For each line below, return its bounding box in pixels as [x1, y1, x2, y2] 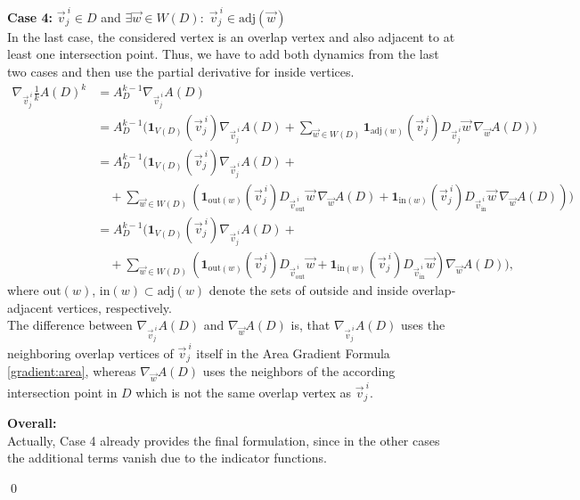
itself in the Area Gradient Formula [196, 343, 390, 362]
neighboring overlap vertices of [7, 343, 174, 362]
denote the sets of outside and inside [208, 281, 408, 299]
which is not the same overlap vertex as [135, 382, 352, 401]
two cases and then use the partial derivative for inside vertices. [7, 61, 355, 80]
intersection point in [7, 382, 118, 401]
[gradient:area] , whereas [7, 362, 136, 381]
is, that [290, 316, 331, 334]
